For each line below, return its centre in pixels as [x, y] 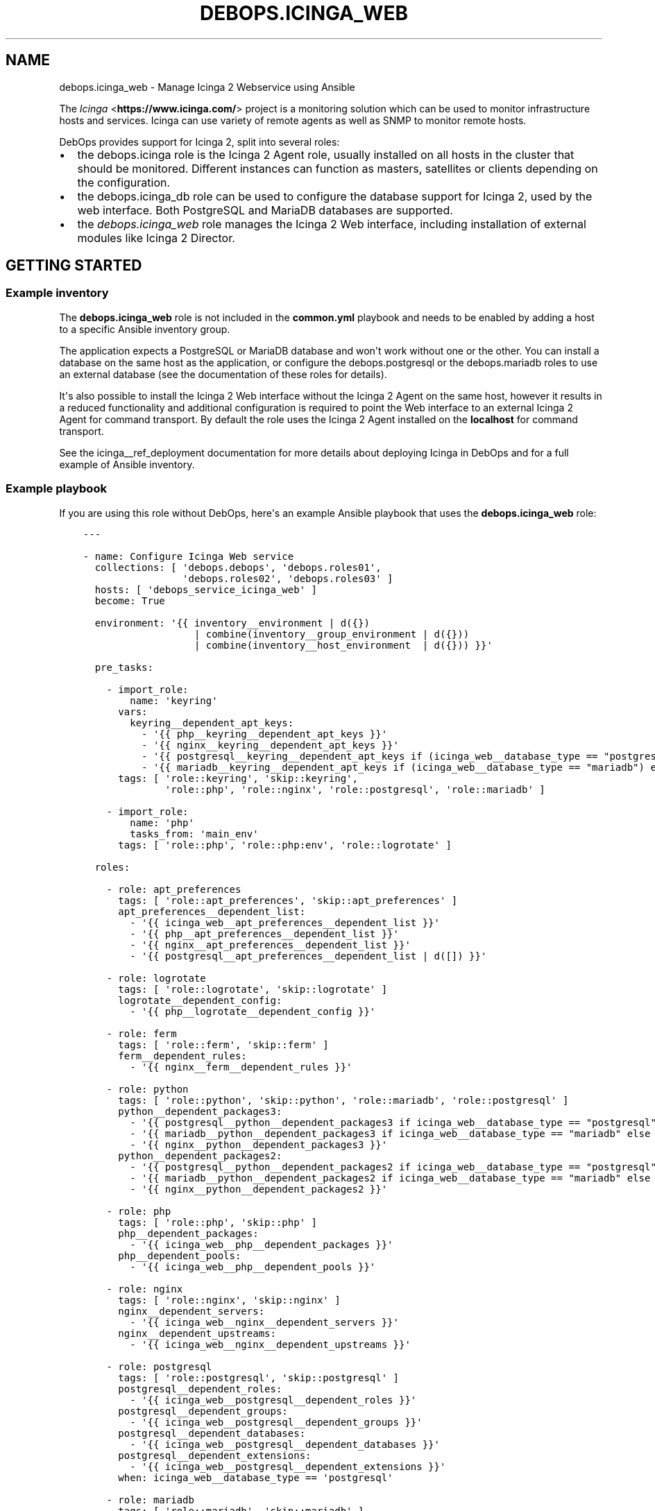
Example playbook [56, 489]
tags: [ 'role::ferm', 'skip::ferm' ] [223, 1044]
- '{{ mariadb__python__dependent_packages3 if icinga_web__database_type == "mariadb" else [390, 1133]
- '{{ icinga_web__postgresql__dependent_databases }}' [285, 1444]
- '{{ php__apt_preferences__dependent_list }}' [264, 933]
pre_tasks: [124, 667]
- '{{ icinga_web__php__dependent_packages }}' [262, 1244]
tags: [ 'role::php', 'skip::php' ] [218, 1222]
